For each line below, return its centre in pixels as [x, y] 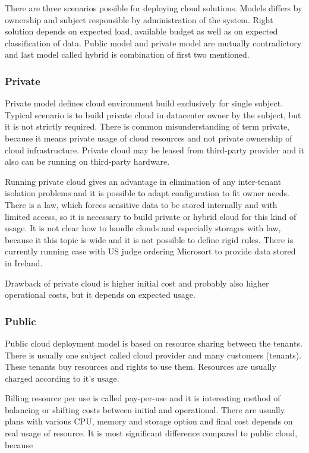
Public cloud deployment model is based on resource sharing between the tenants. [154, 343]
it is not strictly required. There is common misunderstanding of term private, [147, 126]
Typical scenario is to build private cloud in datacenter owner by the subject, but [153, 114]
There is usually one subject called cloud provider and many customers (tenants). [153, 355]
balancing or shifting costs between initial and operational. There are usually [145, 409]
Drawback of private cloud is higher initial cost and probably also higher [137, 283]
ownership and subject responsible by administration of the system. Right [139, 19]
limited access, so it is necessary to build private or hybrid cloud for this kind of [151, 216]
